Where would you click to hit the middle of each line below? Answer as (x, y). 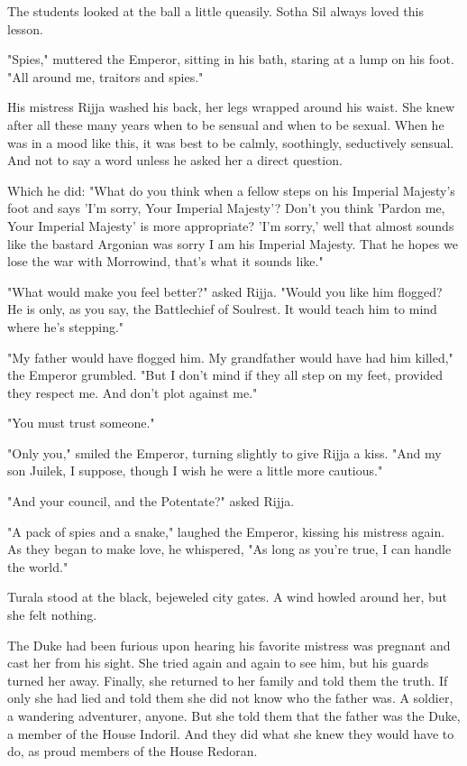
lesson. (25, 28)
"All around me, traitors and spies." (105, 76)
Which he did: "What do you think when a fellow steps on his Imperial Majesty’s (231, 190)
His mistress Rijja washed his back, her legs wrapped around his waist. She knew (231, 107)
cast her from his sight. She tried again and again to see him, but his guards (218, 663)
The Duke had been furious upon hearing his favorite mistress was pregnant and (229, 645)
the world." (38, 566)
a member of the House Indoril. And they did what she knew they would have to (231, 733)
